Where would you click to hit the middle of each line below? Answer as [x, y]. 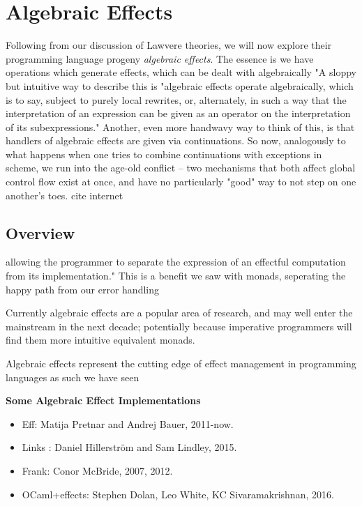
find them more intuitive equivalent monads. [100, 340]
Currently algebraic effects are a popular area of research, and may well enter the [179, 313]
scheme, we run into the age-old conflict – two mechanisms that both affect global [181, 168]
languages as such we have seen [73, 377]
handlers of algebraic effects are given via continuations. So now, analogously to [176, 140]
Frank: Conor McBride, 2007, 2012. [97, 470]
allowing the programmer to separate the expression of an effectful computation [176, 262]
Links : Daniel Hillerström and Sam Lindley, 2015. [129, 447]
